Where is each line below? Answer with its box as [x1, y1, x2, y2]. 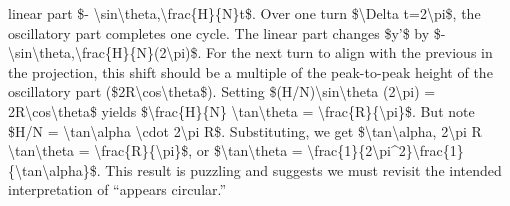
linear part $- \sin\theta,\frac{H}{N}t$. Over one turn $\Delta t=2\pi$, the [8, 3, 481, 23]
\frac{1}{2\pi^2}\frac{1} [307, 140, 464, 161]
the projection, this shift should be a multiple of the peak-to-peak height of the [8, 61, 493, 82]
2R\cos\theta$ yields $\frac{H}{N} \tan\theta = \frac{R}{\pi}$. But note [8, 100, 475, 121]
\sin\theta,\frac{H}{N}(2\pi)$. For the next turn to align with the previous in [8, 42, 493, 63]
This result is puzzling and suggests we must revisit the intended [105, 159, 502, 180]
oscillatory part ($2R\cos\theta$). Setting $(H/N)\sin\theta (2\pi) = [8, 81, 436, 102]
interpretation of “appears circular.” [8, 179, 227, 200]
